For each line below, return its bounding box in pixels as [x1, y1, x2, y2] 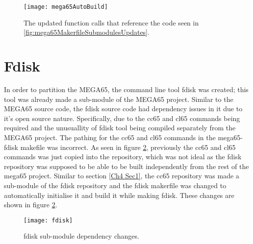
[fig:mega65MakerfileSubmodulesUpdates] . [24, 27, 150, 37]
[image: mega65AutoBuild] [24, 3, 108, 10]
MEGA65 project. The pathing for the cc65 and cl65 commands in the [4, 132, 216, 142]
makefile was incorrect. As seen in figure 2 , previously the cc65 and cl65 [20, 142, 236, 152]
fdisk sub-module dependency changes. [24, 231, 139, 241]
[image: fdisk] [24, 217, 73, 224]
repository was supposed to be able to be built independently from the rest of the [4, 161, 249, 171]
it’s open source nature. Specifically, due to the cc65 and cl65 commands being [4, 113, 240, 123]
